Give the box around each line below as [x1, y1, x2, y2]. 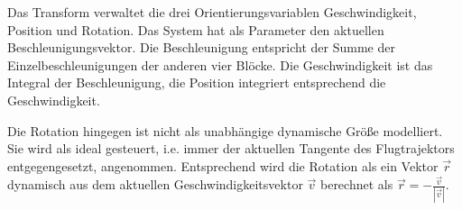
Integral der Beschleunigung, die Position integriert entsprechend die [7, 73, 386, 92]
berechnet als [319, 175, 393, 194]
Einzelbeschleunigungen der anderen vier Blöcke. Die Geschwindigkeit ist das [7, 55, 433, 74]
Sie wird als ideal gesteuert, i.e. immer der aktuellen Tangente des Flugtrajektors [7, 139, 455, 158]
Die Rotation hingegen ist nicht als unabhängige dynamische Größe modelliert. [7, 121, 443, 140]
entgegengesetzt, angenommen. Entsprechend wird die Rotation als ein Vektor [7, 156, 439, 175]
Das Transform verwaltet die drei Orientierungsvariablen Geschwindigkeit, [7, 3, 417, 21]
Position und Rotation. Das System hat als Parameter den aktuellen [7, 20, 384, 39]
